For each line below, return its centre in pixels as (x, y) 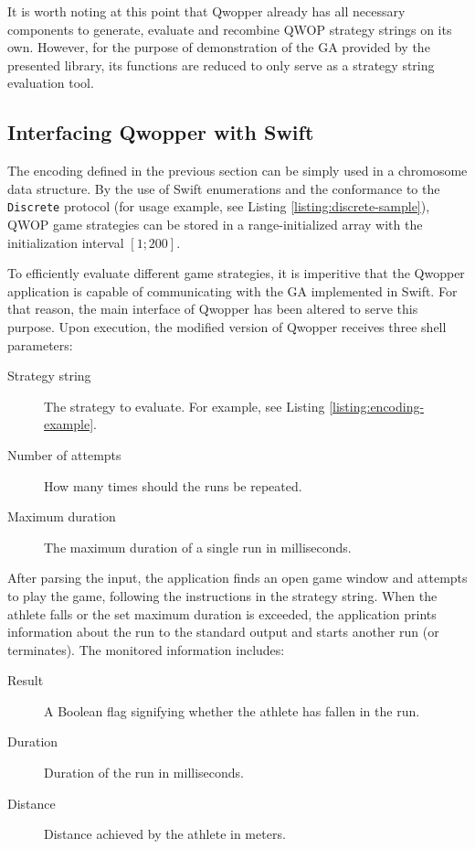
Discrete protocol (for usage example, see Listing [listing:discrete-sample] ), (219, 206)
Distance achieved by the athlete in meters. (165, 834)
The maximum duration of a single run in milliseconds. (198, 547)
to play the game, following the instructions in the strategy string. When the (222, 595)
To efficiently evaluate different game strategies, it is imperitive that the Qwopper (236, 273)
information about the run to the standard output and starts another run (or (223, 632)
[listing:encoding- (377, 406)
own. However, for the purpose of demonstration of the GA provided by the (219, 47)
